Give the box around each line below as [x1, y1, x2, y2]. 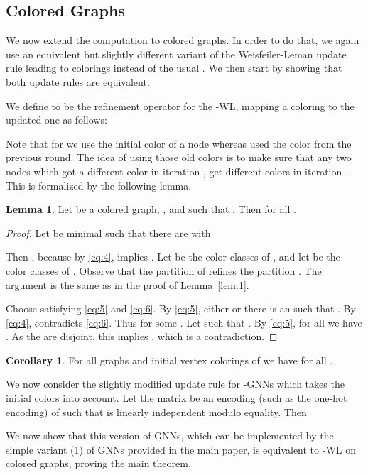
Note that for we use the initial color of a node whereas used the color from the [6, 136, 352, 151]
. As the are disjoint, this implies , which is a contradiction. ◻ [6, 329, 278, 344]
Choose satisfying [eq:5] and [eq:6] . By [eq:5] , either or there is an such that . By [6, 301, 356, 316]
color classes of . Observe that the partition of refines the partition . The [6, 263, 322, 278]
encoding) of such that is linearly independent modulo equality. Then [6, 404, 307, 419]
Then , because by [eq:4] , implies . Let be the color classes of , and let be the [6, 249, 340, 264]
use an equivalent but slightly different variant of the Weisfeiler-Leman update [6, 46, 347, 61]
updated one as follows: [6, 112, 107, 127]
